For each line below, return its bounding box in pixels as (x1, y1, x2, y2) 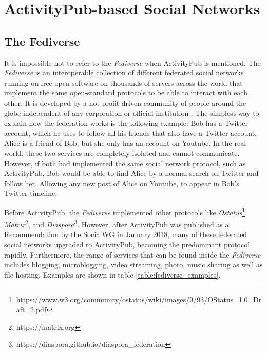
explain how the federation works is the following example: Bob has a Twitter (4, 117, 248, 128)
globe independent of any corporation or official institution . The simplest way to (4, 107, 259, 118)
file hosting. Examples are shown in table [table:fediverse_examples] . (4, 269, 221, 280)
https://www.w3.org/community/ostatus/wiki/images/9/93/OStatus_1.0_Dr (16, 294, 262, 305)
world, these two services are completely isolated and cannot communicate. (4, 147, 240, 158)
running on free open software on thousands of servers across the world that (4, 77, 243, 88)
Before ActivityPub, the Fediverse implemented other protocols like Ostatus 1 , (4, 205, 247, 218)
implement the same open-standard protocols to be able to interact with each (4, 87, 247, 98)
